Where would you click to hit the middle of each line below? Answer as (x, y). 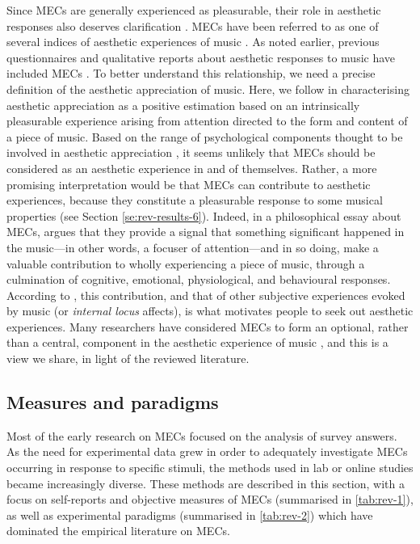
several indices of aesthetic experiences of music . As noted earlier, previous (193, 42)
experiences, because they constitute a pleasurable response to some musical (195, 200)
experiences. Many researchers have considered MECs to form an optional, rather (208, 326)
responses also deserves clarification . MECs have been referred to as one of (193, 25)
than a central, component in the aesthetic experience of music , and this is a (197, 342)
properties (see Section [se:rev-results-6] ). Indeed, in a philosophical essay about (204, 215)
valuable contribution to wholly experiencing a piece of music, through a (186, 263)
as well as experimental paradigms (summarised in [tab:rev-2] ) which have (190, 514)
